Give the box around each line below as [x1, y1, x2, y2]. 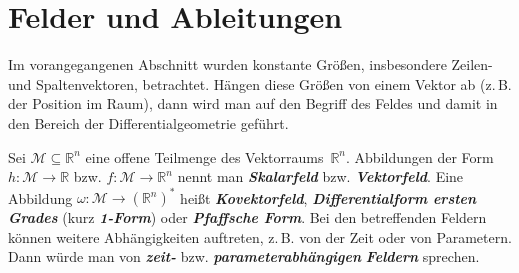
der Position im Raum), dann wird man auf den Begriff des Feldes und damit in [8, 93, 498, 114]
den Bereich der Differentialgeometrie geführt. [8, 112, 289, 133]
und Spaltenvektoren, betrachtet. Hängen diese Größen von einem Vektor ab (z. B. [8, 73, 512, 94]
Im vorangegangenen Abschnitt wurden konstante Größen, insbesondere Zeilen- [8, 54, 493, 75]
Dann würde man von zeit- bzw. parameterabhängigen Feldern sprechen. [8, 246, 480, 267]
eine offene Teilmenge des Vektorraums [85, 146, 324, 167]
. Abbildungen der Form [346, 146, 494, 167]
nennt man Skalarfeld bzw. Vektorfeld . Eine [177, 166, 464, 187]
